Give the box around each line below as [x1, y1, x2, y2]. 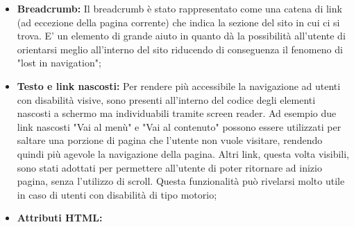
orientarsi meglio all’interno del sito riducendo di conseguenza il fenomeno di [17, 42, 343, 56]
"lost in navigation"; [17, 55, 101, 70]
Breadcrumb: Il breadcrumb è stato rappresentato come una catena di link [17, 1, 342, 15]
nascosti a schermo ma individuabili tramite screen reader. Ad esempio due [17, 106, 337, 120]
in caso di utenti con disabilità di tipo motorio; [17, 187, 217, 201]
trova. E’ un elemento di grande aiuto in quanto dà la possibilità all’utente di [17, 28, 346, 43]
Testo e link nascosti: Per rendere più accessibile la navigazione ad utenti [17, 78, 341, 93]
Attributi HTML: [17, 210, 103, 225]
